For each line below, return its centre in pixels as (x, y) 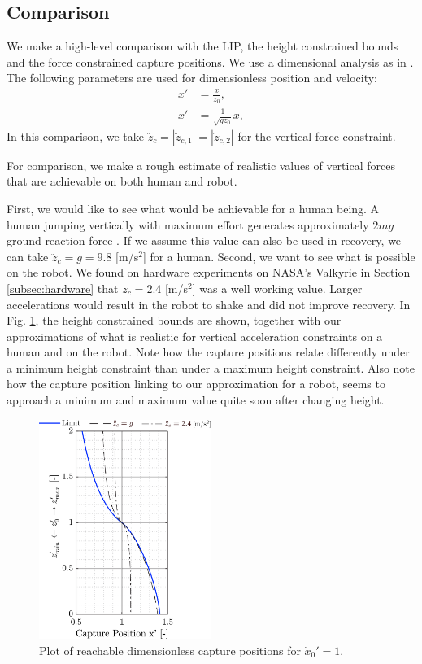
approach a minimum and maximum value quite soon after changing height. (196, 400)
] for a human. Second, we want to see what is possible (279, 256)
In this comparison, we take (75, 135)
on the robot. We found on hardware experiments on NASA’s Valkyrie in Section (209, 272)
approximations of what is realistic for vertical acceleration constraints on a (195, 336)
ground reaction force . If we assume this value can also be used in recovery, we (204, 240)
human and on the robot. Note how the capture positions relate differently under (208, 352)
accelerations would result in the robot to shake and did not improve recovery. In (209, 304)
